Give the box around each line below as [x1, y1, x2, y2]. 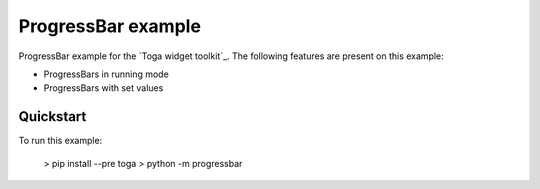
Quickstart [18, 108, 87, 125]
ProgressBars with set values [43, 82, 164, 94]
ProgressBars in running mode [43, 68, 169, 80]
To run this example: [18, 135, 103, 147]
